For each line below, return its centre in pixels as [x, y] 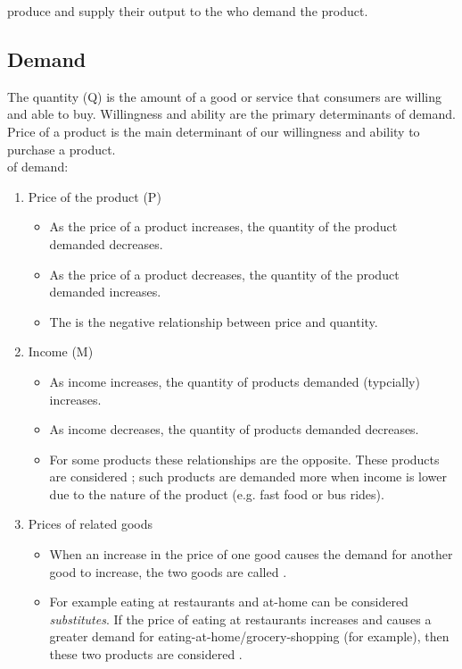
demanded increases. [105, 292]
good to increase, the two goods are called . [168, 571]
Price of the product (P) [95, 196]
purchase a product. [62, 149]
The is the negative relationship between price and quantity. [214, 321]
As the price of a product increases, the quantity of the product [223, 226]
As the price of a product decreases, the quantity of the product [224, 274]
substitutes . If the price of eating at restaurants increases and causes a [240, 619]
